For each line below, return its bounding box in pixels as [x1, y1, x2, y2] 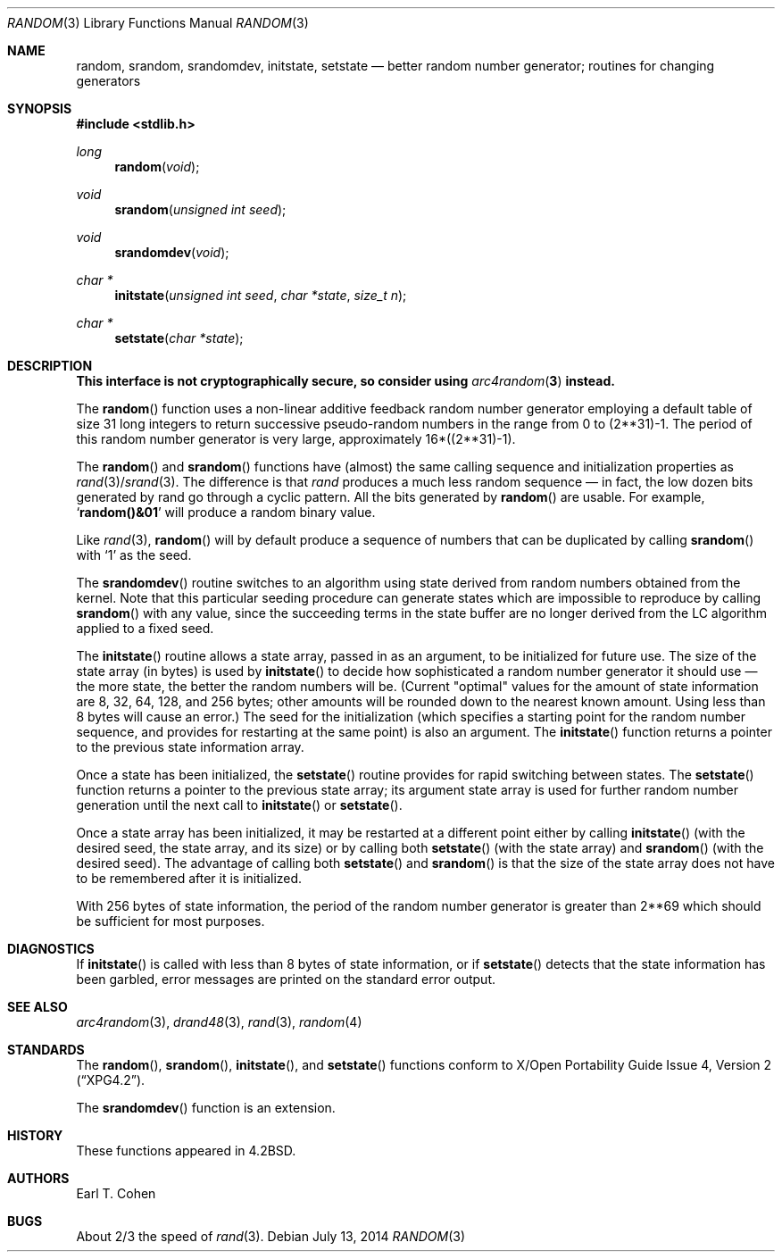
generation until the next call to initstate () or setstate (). [76, 797, 403, 813]
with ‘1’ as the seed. [76, 547, 192, 563]
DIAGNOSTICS [7, 941, 95, 956]
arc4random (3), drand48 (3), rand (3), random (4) [76, 1014, 362, 1030]
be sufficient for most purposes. [76, 913, 265, 929]
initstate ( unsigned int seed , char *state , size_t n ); [114, 288, 407, 303]
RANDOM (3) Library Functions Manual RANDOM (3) [7, 15, 309, 30]
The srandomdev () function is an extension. [76, 1100, 336, 1115]
